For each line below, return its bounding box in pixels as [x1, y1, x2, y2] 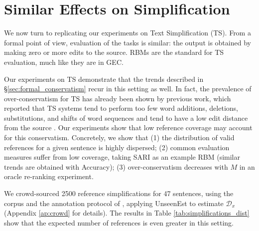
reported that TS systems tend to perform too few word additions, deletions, [4, 103, 238, 113]
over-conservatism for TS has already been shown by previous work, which [4, 93, 231, 103]
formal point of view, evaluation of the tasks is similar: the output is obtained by [4, 37, 251, 47]
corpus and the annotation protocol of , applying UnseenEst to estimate [4, 198, 224, 208]
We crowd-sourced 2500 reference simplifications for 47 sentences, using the [4, 188, 234, 199]
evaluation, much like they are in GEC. [4, 56, 124, 67]
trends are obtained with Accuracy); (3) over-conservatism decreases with [4, 161, 228, 172]
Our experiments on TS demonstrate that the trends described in [4, 73, 204, 84]
